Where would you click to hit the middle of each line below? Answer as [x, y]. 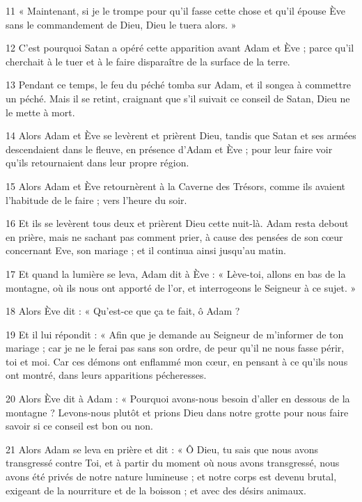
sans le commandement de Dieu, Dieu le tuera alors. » [121, 24]
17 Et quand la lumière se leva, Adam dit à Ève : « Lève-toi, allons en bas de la [176, 273]
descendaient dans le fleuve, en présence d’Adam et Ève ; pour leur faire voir [169, 149]
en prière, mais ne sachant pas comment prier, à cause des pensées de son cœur [174, 236]
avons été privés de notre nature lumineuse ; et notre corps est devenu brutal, [171, 477]
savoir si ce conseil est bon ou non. [79, 426]
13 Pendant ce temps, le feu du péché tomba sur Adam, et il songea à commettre [178, 85]
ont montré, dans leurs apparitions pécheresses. [106, 375]
